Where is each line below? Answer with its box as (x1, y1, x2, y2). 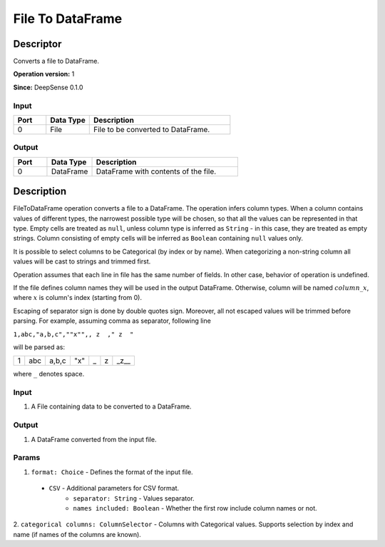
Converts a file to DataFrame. (13, 57, 100, 66)
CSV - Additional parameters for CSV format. (48, 484, 180, 493)
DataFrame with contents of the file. (96, 166, 217, 176)
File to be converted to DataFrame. (93, 124, 210, 134)
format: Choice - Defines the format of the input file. (31, 468, 193, 476)
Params (13, 453, 41, 463)
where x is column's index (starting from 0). (13, 293, 143, 302)
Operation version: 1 (13, 70, 75, 79)
